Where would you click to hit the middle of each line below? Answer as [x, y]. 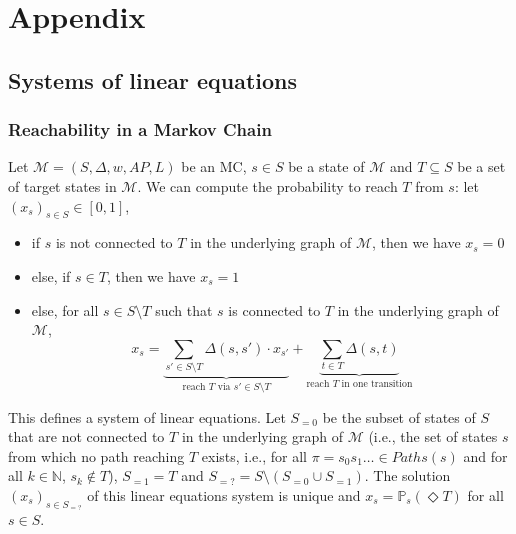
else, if [51, 275]
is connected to [274, 309]
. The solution [407, 475]
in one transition [377, 383]
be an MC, [214, 166]
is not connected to [114, 242]
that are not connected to [86, 436]
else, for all [65, 309]
